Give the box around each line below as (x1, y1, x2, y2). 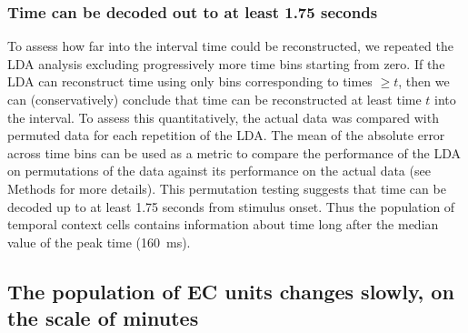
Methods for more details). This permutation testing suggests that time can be (7, 178, 446, 197)
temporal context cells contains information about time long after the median (7, 215, 439, 234)
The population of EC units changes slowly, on (7, 277, 454, 305)
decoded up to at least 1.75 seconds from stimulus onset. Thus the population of (7, 197, 455, 216)
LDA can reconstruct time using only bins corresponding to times (7, 72, 373, 91)
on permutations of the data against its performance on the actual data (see (7, 161, 431, 180)
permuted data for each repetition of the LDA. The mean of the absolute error (7, 126, 445, 145)
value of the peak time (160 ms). (7, 232, 191, 251)
